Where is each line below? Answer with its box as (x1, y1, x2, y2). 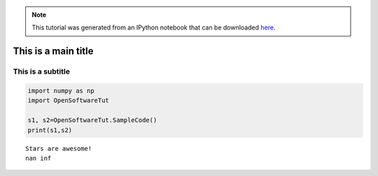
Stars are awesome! (25, 144, 92, 152)
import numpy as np (27, 86, 94, 95)
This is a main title (13, 46, 94, 57)
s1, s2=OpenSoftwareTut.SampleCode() (27, 116, 157, 124)
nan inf (25, 154, 52, 162)
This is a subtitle (13, 67, 70, 76)
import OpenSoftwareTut (27, 97, 110, 104)
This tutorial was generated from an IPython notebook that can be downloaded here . (31, 23, 276, 32)
